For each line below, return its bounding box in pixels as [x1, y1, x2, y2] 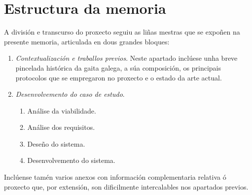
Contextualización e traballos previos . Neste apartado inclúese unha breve [15, 53, 238, 63]
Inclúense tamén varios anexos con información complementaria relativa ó [4, 172, 226, 182]
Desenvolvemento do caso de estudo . [15, 89, 125, 99]
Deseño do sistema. [27, 138, 85, 149]
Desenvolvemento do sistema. [27, 155, 115, 165]
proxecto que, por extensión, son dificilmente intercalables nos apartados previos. [4, 181, 249, 192]
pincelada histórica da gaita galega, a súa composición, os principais [15, 62, 221, 73]
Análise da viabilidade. [27, 105, 96, 116]
